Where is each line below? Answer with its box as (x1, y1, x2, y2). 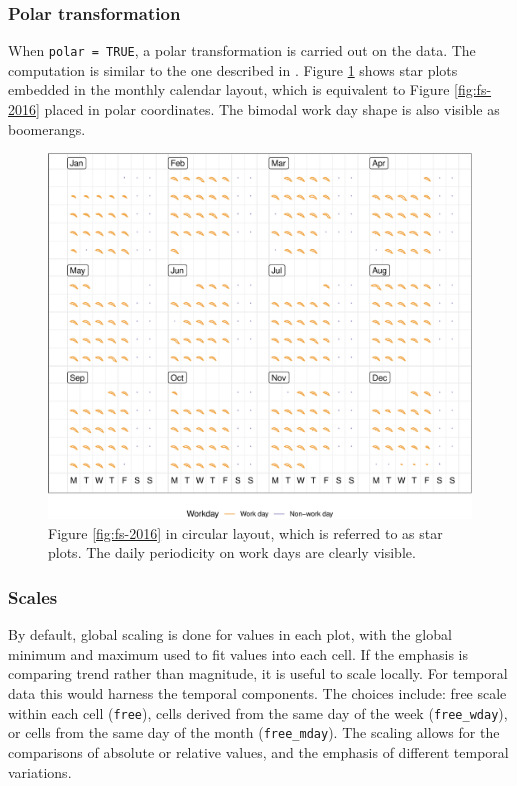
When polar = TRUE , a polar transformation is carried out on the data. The (8, 40, 476, 61)
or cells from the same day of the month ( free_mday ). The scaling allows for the (8, 722, 500, 743)
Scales (8, 584, 58, 609)
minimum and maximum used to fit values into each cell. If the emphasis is (8, 643, 468, 664)
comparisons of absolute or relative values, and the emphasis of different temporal (8, 741, 509, 762)
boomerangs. (8, 118, 86, 139)
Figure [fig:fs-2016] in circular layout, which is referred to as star (48, 522, 443, 543)
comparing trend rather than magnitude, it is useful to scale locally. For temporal (8, 663, 508, 684)
